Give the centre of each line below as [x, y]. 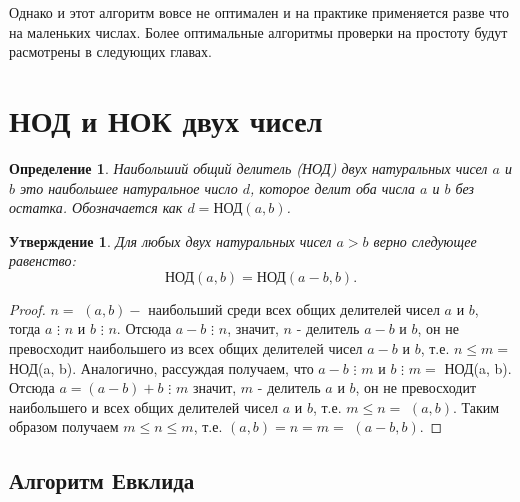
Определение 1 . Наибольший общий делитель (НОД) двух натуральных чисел [248, 167]
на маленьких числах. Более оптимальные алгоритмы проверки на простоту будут [258, 31]
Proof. [27, 308]
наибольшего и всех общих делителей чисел [143, 406]
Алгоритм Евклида [102, 480]
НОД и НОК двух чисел [166, 119]
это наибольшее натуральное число [129, 187]
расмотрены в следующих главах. [110, 51]
